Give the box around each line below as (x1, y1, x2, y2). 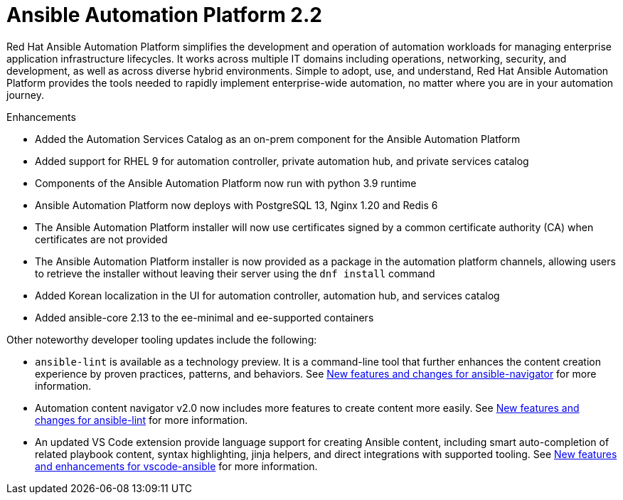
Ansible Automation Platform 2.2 (6, 3, 322, 27)
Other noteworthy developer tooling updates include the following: (6, 333, 317, 346)
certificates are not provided (35, 233, 168, 245)
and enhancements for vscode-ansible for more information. (35, 459, 318, 472)
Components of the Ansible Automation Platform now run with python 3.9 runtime (35, 176, 417, 189)
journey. (6, 88, 44, 101)
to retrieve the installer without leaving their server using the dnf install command (35, 267, 435, 280)
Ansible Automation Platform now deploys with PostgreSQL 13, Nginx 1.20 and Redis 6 (35, 198, 438, 211)
